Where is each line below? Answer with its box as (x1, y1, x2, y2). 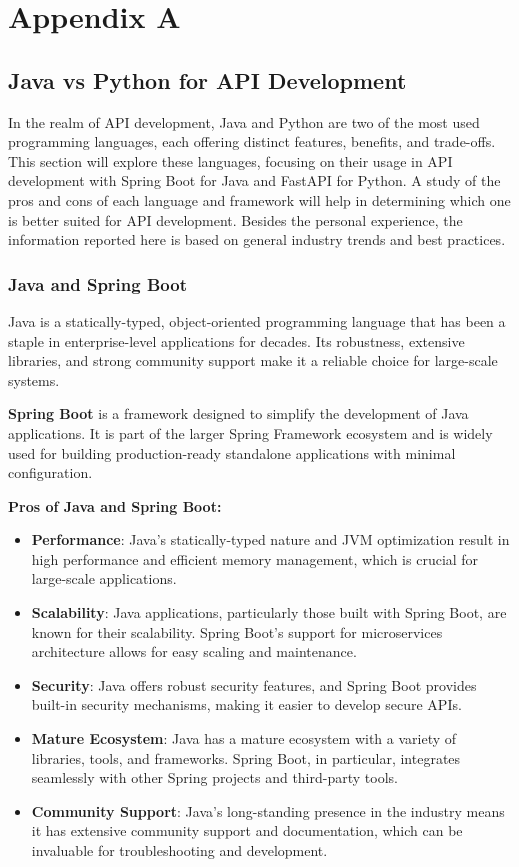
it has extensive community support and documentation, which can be (31, 820, 463, 841)
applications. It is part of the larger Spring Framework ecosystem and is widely (8, 422, 493, 443)
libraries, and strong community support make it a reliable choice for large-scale (8, 350, 498, 371)
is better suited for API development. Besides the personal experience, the (8, 209, 463, 230)
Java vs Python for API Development (8, 64, 407, 95)
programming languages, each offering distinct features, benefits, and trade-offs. (8, 131, 496, 152)
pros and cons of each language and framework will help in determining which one (8, 189, 511, 210)
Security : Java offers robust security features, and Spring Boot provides (31, 674, 477, 695)
